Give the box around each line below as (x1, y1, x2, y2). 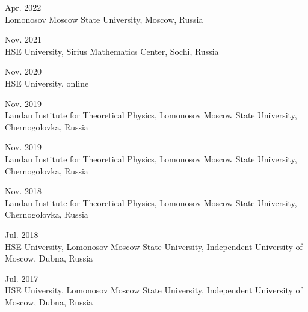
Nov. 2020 (5, 65, 42, 78)
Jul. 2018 (5, 228, 38, 240)
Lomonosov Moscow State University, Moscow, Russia (5, 13, 203, 25)
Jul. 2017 (5, 272, 38, 284)
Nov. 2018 (5, 185, 42, 197)
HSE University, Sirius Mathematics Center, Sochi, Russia (5, 44, 219, 57)
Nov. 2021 (5, 33, 42, 46)
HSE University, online (5, 76, 89, 89)
